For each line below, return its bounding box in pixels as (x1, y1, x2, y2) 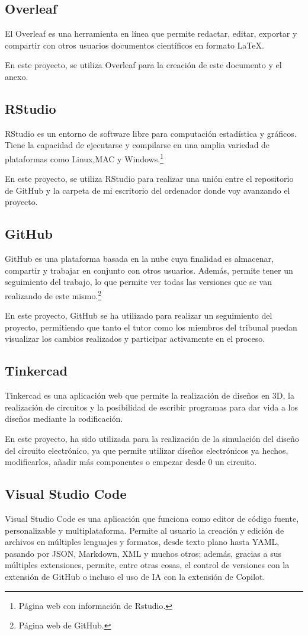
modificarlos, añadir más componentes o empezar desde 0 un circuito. (5, 456, 257, 468)
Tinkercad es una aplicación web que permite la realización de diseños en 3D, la (5, 389, 294, 402)
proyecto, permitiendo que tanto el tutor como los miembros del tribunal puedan (5, 320, 297, 333)
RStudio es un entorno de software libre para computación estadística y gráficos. (5, 127, 297, 139)
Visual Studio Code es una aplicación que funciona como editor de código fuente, (5, 512, 299, 524)
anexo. (5, 70, 28, 82)
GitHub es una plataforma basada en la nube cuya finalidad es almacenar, (5, 252, 274, 265)
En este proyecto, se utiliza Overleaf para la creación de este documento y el (5, 59, 282, 71)
